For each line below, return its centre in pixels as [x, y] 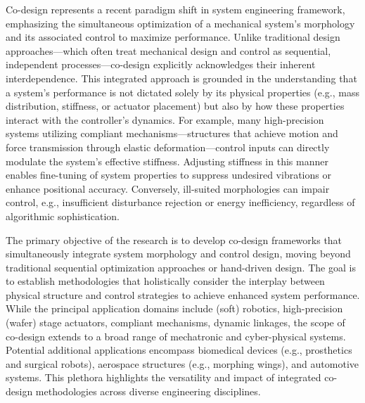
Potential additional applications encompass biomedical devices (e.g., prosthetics [179, 350]
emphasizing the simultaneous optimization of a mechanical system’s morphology [180, 23]
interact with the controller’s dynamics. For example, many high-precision [165, 119]
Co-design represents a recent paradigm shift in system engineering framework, [175, 9]
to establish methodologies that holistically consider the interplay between [165, 281]
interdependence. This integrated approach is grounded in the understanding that [181, 78]
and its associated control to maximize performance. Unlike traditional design [173, 37]
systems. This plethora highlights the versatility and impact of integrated [164, 377]
